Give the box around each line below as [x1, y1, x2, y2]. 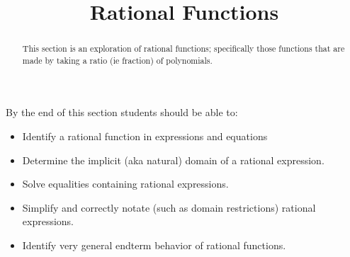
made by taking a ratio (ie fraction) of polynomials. [22, 54, 213, 66]
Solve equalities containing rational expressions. [22, 176, 229, 191]
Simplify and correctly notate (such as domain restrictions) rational [22, 200, 316, 215]
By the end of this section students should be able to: [6, 105, 238, 120]
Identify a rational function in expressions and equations [22, 129, 268, 144]
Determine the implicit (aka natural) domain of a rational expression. [22, 152, 324, 167]
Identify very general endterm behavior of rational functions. [22, 238, 286, 253]
